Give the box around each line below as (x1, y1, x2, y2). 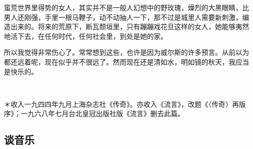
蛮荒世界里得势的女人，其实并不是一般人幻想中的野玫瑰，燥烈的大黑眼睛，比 (4, 2, 249, 12)
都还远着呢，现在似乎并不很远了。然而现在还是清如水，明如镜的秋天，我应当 (4, 56, 249, 66)
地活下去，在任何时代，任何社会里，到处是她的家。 (4, 31, 167, 41)
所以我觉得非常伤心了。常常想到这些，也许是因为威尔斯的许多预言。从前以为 (4, 47, 249, 57)
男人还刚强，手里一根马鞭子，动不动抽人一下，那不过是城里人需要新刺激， (4, 12, 242, 22)
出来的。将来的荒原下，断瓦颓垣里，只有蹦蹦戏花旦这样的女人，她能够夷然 (10, 21, 249, 32)
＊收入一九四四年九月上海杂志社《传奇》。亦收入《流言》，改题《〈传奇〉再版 (4, 99, 246, 109)
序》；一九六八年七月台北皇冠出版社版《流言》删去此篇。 (4, 108, 184, 118)
